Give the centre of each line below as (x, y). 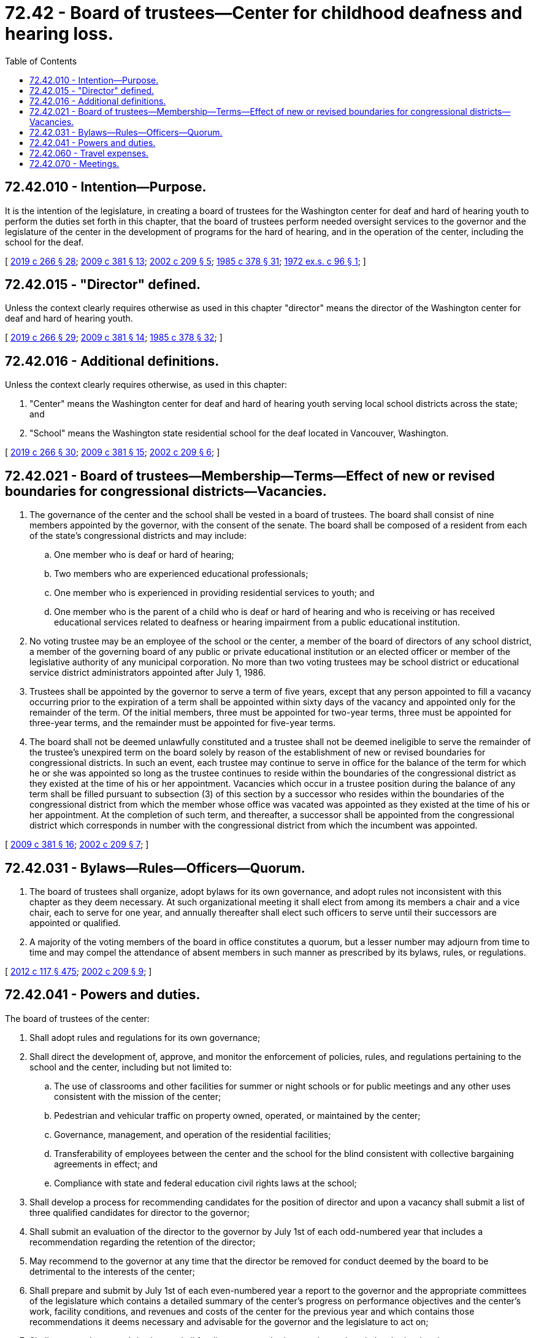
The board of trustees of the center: (77, 1018)
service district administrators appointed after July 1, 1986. (147, 673)
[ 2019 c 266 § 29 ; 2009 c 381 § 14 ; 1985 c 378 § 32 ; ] (114, 338)
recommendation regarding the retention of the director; (143, 1242)
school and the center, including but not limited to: (131, 1067)
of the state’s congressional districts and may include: (138, 536)
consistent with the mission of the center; (138, 1096)
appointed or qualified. (75, 922)
